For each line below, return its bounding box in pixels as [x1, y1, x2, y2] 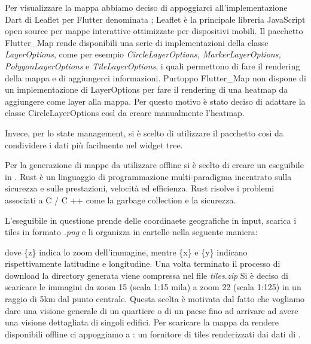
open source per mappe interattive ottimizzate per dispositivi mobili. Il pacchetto [5, 25, 303, 37]
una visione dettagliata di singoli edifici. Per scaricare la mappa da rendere [5, 316, 279, 328]
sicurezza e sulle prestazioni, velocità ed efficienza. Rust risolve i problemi [5, 182, 275, 194]
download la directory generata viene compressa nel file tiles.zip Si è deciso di [5, 269, 288, 281]
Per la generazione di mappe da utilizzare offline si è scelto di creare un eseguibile [5, 159, 304, 171]
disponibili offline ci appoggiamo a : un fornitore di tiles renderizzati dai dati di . [5, 327, 301, 340]
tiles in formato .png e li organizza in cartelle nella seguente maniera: [5, 226, 258, 238]
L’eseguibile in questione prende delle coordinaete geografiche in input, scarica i [5, 214, 297, 226]
